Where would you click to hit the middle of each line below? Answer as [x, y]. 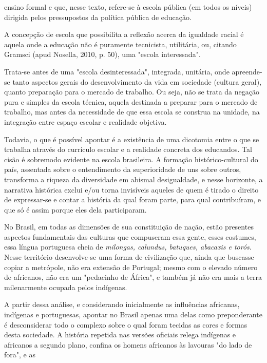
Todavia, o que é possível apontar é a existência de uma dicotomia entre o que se [132, 139]
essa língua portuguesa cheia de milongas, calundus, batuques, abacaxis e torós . [128, 247]
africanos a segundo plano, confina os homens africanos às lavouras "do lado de [128, 344]
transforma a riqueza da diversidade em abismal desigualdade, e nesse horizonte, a [133, 179]
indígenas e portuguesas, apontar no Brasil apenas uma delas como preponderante [133, 314]
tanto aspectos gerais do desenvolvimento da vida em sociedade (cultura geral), [137, 81]
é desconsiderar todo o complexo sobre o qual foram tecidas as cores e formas [126, 324]
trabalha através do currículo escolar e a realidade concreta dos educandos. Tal [128, 149]
